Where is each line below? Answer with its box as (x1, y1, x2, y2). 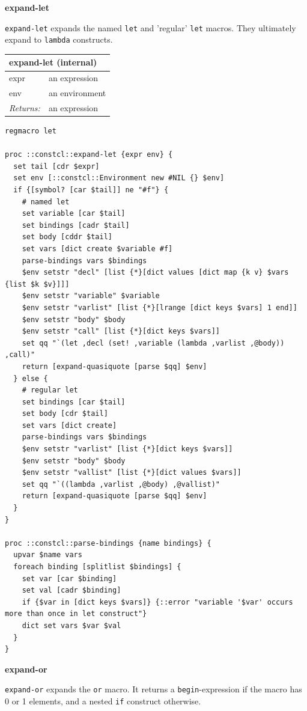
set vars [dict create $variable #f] (22, 244, 173, 253)
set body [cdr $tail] (22, 409, 108, 418)
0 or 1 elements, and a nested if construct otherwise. (5, 695, 201, 707)
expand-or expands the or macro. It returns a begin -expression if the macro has (5, 683, 302, 695)
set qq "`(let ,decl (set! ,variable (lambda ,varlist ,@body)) (22, 338, 285, 347)
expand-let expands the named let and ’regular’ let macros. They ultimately (5, 21, 296, 34)
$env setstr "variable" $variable (22, 291, 160, 301)
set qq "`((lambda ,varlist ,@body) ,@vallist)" (22, 480, 220, 489)
